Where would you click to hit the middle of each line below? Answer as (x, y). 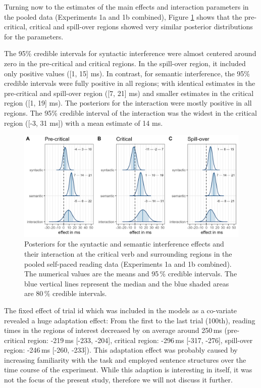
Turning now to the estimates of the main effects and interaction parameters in (126, 7)
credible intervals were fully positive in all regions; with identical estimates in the (130, 83)
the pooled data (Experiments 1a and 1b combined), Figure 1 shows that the (123, 16)
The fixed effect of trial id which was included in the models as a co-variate (121, 310)
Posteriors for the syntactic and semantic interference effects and (124, 244)
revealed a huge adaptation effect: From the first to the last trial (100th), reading (130, 320)
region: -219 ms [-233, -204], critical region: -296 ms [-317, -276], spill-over (140, 340)
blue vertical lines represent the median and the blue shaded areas (127, 283)
